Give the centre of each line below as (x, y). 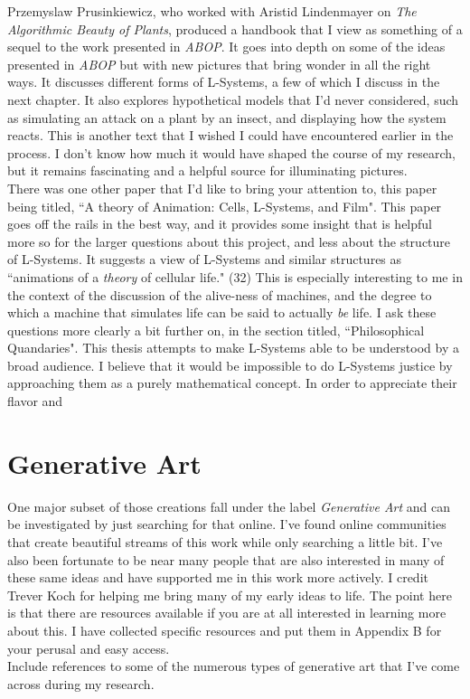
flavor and (35, 401)
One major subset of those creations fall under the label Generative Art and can (229, 506)
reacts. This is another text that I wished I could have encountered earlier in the (230, 135)
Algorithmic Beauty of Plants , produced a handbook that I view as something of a (235, 28)
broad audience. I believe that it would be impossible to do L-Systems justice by (230, 365)
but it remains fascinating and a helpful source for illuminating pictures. (207, 170)
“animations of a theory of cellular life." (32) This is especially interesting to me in (235, 276)
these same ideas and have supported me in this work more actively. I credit (218, 577)
